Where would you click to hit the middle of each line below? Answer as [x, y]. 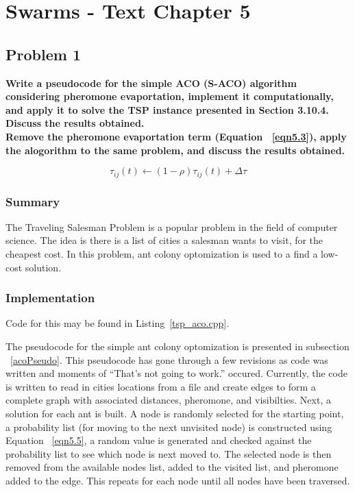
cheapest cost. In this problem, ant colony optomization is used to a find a [162, 254]
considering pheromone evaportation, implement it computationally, [170, 96]
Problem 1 [43, 54]
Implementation [50, 298]
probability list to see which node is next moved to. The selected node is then [169, 453]
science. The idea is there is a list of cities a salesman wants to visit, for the [164, 240]
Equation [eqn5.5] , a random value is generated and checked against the [159, 440]
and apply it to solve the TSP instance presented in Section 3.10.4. [167, 109]
